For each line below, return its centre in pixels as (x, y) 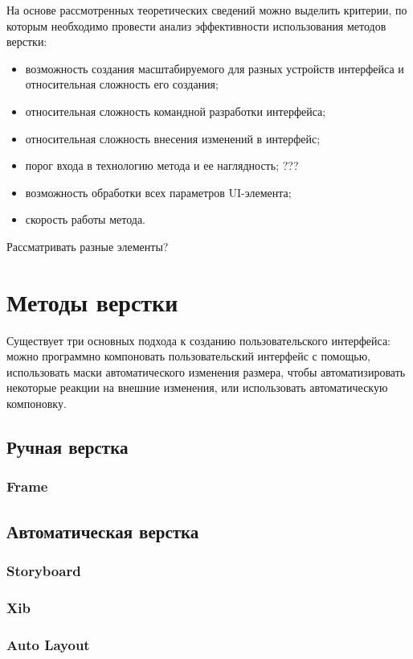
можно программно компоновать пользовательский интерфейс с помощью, (188, 356)
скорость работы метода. (86, 219)
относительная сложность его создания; (122, 84)
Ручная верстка (67, 447)
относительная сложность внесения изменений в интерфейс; (173, 138)
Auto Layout (48, 644)
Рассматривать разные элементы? (88, 246)
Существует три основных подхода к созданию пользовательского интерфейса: (198, 340)
